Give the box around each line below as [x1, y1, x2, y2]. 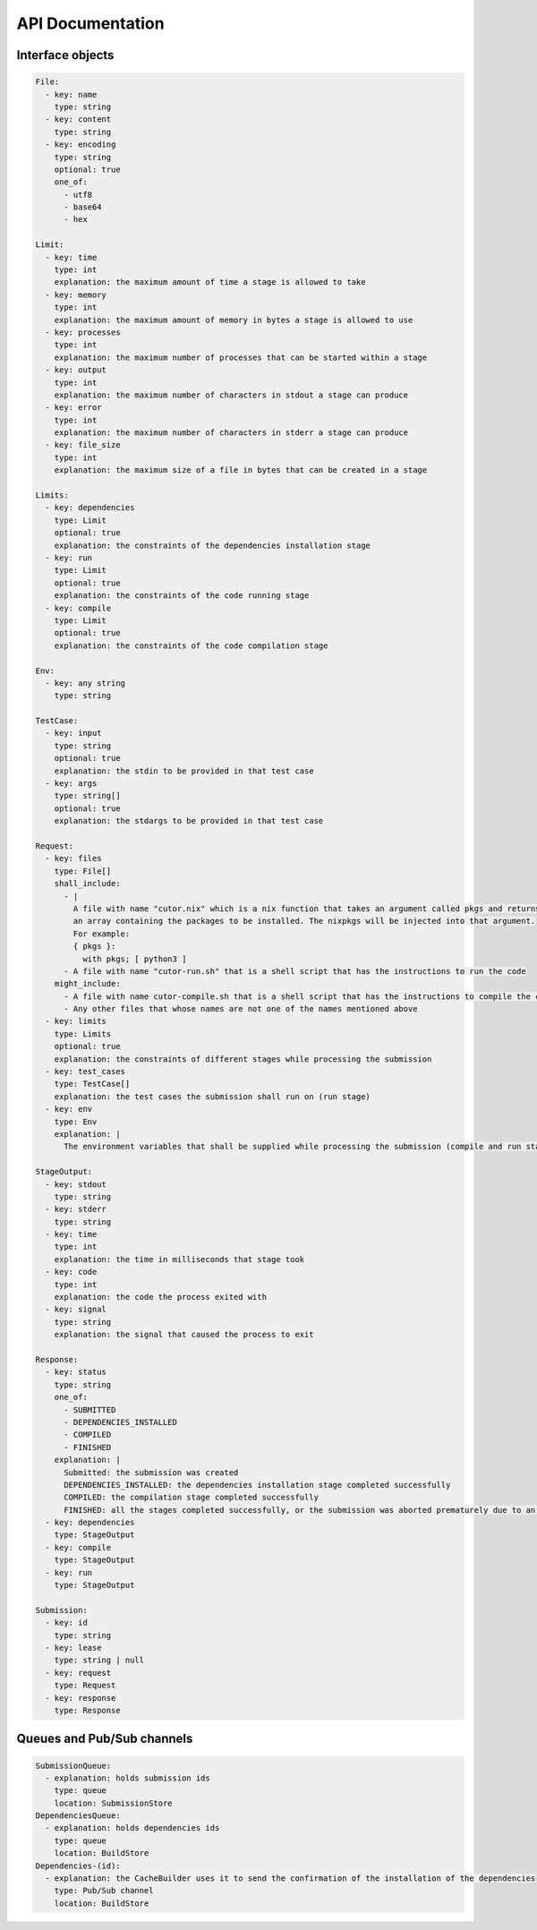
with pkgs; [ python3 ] [81, 953, 187, 964]
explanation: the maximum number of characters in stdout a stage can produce [54, 389, 409, 400]
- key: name [45, 90, 98, 99]
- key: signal [45, 1304, 107, 1315]
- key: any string [45, 678, 125, 688]
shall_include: [54, 878, 121, 889]
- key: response [45, 1693, 116, 1703]
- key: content [45, 115, 112, 124]
